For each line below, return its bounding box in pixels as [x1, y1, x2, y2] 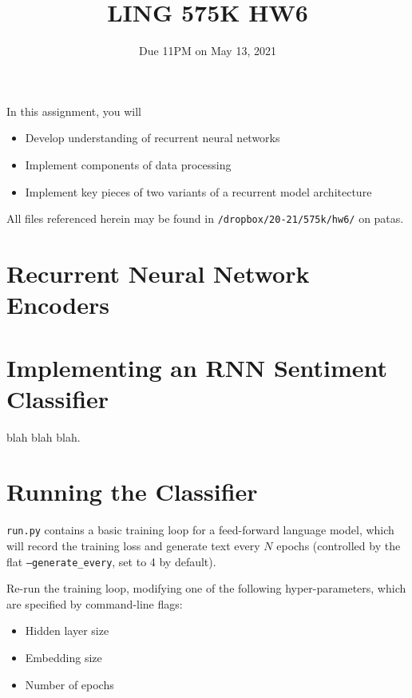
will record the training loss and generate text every [6, 537, 260, 553]
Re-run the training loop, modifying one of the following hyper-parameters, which [6, 580, 406, 597]
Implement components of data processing [25, 156, 232, 173]
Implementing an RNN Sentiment [6, 351, 388, 383]
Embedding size [25, 649, 102, 666]
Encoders [6, 288, 109, 321]
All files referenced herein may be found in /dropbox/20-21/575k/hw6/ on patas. [6, 210, 404, 227]
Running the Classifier [6, 475, 258, 508]
